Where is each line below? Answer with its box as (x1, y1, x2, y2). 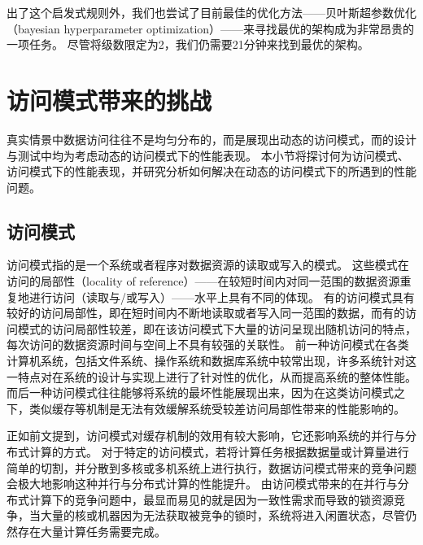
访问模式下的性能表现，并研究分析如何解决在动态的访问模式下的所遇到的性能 (7, 163, 416, 180)
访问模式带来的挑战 (7, 83, 212, 116)
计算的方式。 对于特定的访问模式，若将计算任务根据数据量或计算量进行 (28, 443, 409, 460)
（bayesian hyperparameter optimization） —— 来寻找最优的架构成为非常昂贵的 (7, 20, 415, 37)
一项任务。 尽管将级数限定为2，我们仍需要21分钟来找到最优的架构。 (7, 36, 369, 53)
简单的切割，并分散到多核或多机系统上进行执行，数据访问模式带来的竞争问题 (7, 459, 416, 476)
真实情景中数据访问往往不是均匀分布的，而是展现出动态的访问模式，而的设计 (7, 130, 416, 147)
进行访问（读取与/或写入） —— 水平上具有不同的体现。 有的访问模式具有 (28, 288, 415, 305)
